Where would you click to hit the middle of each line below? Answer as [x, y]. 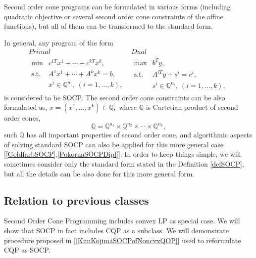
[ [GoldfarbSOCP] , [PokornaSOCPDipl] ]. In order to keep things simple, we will [123, 154]
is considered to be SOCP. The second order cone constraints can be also [115, 97]
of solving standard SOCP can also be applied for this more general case [114, 144]
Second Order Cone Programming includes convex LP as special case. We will [122, 221]
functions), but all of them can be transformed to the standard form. [108, 26]
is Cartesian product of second [192, 107]
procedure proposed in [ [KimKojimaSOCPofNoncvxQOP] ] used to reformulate [123, 240]
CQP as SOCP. [27, 250]
